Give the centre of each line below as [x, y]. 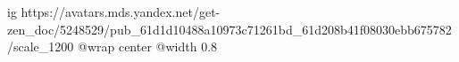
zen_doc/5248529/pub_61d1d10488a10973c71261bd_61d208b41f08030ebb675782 [229, 29]
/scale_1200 [41, 46]
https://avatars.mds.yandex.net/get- [121, 12]
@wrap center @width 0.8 [148, 46]
